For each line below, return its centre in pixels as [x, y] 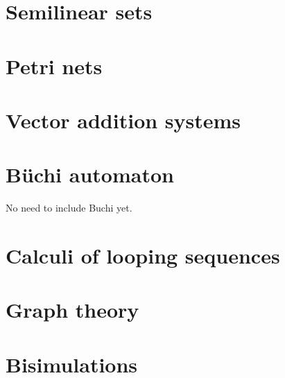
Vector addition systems [123, 120]
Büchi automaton [90, 174]
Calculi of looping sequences [143, 256]
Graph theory [72, 310]
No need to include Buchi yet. [69, 208]
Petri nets [54, 66]
